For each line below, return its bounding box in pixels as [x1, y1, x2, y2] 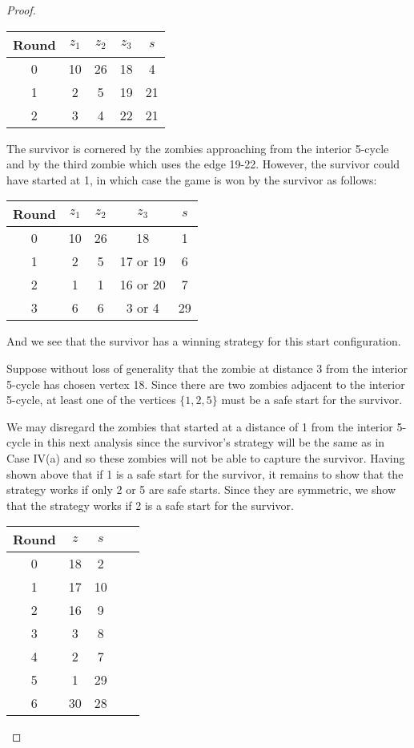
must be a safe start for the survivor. [221, 391, 403, 408]
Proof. [6, 2, 36, 18]
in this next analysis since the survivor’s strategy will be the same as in [34, 434, 385, 451]
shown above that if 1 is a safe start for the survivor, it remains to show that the [6, 465, 404, 482]
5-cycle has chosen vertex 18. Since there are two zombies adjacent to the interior [6, 375, 405, 392]
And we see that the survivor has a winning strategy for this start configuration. [6, 333, 401, 350]
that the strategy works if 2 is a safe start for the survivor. [6, 496, 294, 513]
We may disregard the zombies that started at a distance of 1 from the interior [6, 418, 393, 435]
